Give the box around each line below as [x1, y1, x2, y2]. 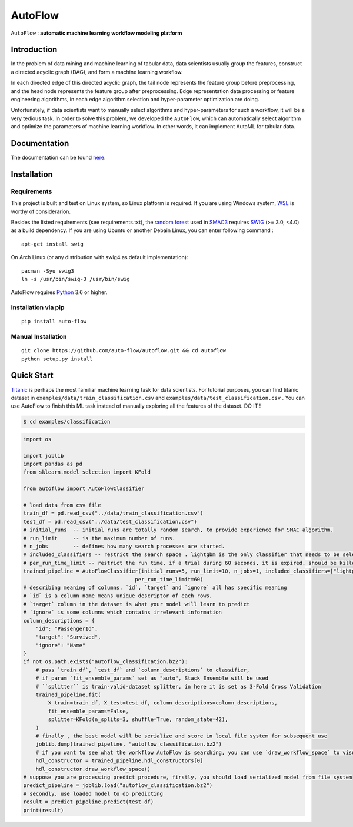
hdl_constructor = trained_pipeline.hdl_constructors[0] [35, 757, 204, 764]
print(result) [23, 807, 64, 813]
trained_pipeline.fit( [35, 692, 101, 698]
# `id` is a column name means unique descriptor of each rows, [23, 593, 213, 599]
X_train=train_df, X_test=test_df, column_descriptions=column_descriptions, [48, 700, 278, 706]
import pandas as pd [23, 461, 82, 468]
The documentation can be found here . [11, 154, 106, 161]
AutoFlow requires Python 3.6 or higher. [11, 289, 108, 296]
